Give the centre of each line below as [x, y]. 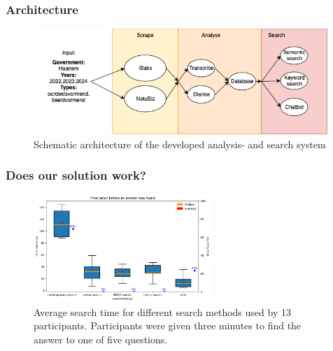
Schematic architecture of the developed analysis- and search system [180, 144]
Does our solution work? [76, 175]
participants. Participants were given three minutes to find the [168, 325]
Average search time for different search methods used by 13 [162, 311]
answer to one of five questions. [101, 339]
